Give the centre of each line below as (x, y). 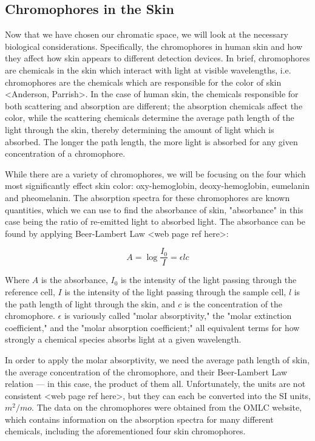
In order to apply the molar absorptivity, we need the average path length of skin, (157, 359)
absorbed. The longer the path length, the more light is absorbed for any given (151, 141)
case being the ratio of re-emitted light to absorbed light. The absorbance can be (155, 221)
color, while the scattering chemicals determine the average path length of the (150, 118)
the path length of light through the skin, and (90, 303)
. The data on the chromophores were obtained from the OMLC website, (167, 407)
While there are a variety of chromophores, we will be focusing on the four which (155, 173)
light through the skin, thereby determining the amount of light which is (140, 129)
